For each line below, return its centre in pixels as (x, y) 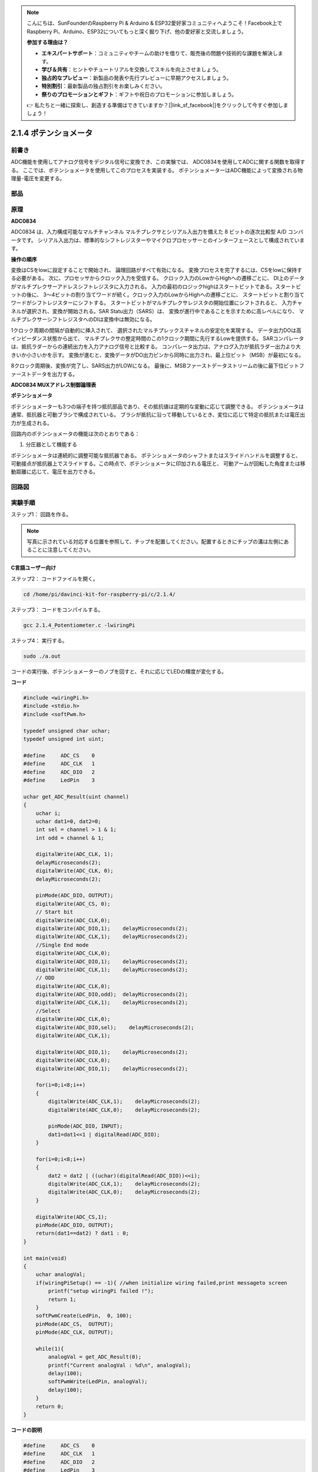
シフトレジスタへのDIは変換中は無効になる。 (101, 319)
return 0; (50, 1406)
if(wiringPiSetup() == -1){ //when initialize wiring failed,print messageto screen (162, 1283)
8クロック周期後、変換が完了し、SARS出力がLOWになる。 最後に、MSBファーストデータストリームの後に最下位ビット (155, 366)
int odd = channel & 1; (70, 838)
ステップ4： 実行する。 (39, 640)
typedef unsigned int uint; (64, 739)
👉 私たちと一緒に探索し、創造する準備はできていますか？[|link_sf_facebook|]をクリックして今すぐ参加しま (158, 105)
